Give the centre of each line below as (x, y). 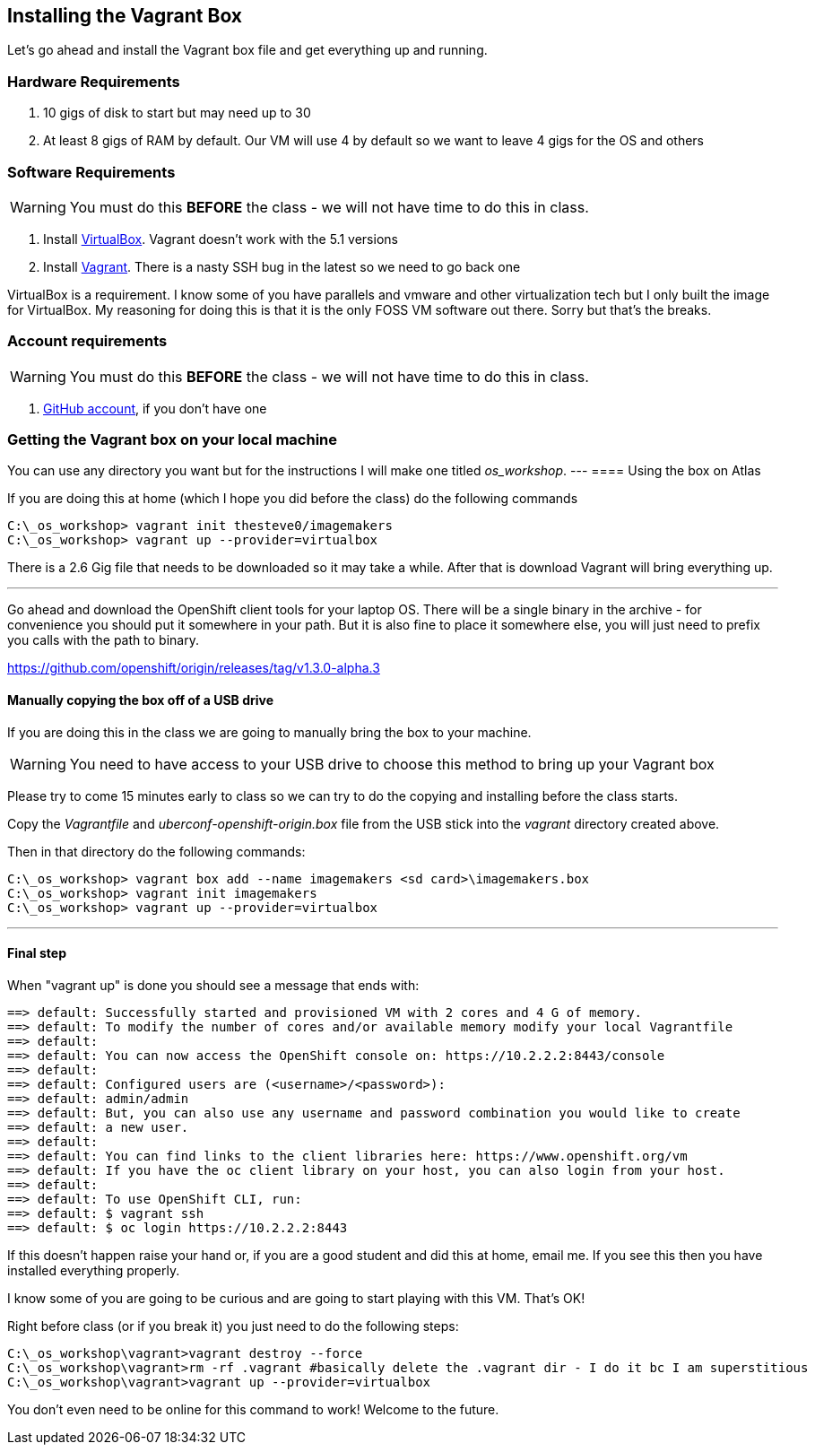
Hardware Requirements (94, 81)
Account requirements (87, 341)
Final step (37, 953)
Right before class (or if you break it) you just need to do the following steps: (233, 1326)
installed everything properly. (94, 1270)
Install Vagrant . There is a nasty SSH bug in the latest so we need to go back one (282, 266)
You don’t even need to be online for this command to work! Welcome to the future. (253, 1409)
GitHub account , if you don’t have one (155, 408)
